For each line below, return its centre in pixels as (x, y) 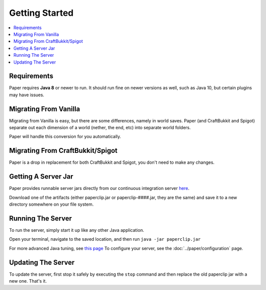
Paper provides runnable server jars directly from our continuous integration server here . (99, 188)
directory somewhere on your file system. (51, 204)
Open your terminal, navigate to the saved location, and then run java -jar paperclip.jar (105, 239)
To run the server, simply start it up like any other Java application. (77, 230)
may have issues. (27, 95)
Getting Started (41, 13)
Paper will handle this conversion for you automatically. (65, 137)
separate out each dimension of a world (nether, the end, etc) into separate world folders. (100, 128)
